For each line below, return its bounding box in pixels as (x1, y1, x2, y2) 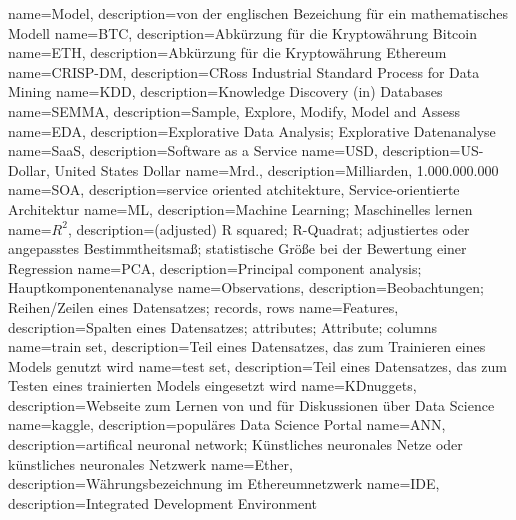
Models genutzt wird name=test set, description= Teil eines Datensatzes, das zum (8, 355, 508, 376)
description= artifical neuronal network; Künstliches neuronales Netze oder (8, 434, 463, 455)
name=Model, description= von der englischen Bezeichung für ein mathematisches (8, 3, 508, 23)
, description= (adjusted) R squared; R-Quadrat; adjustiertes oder (67, 218, 470, 239)
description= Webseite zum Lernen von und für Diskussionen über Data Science (8, 394, 495, 415)
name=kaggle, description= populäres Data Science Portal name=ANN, (8, 414, 446, 435)
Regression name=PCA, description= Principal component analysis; (8, 257, 422, 278)
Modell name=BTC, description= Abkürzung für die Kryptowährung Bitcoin (8, 22, 477, 43)
